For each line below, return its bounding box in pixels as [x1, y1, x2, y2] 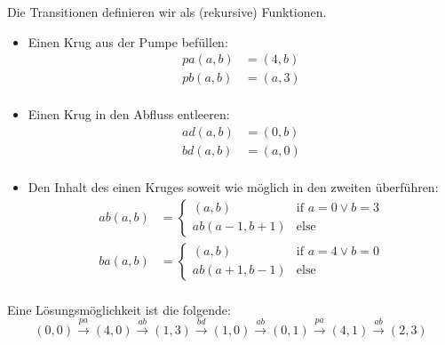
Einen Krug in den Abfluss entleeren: [28, 105, 230, 124]
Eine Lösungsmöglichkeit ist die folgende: [7, 300, 231, 318]
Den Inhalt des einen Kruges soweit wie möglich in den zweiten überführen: [28, 177, 439, 196]
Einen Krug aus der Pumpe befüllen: [28, 32, 228, 51]
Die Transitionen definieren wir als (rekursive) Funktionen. [7, 3, 327, 20]
